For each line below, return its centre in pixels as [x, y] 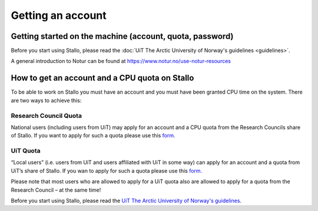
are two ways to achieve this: [46, 100]
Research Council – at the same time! [56, 190]
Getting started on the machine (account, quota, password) [122, 36]
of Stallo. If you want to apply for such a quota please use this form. [93, 136]
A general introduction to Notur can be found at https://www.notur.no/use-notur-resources [121, 61]
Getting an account [59, 15]
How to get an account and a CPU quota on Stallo [102, 78]
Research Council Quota [47, 116]
